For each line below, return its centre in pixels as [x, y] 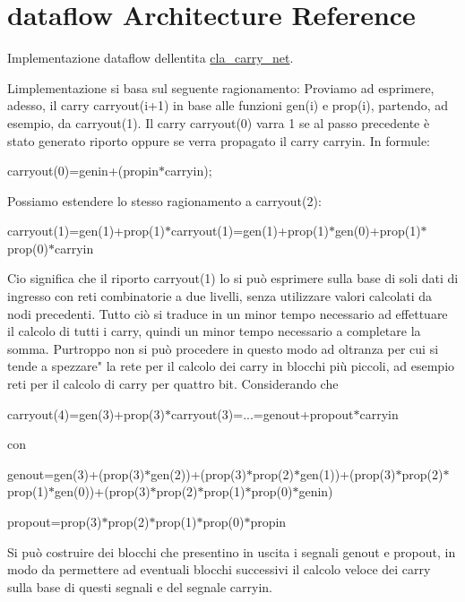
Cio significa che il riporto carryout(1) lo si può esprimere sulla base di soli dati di [233, 278]
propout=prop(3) [55, 521]
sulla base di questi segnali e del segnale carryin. [140, 586]
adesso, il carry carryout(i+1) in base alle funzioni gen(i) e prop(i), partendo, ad [228, 105]
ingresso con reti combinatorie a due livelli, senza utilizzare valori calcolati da [220, 296]
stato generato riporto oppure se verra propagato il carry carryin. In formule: [219, 140]
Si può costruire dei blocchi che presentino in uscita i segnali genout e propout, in [232, 551]
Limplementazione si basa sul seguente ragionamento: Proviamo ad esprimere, [221, 87]
